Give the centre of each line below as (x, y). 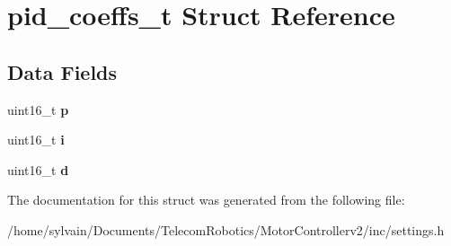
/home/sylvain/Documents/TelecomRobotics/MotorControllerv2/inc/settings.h (226, 229)
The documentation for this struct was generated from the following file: (206, 200)
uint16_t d (38, 169)
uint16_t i (36, 140)
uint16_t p (38, 109)
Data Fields (62, 71)
